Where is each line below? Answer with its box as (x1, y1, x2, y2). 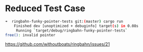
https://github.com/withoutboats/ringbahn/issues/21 (5, 41, 110, 47)
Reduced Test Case (5, 3, 85, 14)
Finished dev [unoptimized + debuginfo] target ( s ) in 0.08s (14, 23, 139, 28)
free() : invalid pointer (5, 33, 56, 37)
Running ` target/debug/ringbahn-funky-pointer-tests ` (16, 28, 128, 33)
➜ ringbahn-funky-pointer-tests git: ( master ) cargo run (5, 19, 123, 24)
